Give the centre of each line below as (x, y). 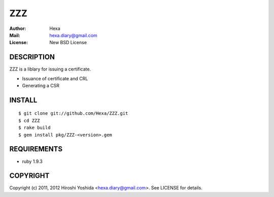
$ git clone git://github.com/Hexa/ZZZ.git (73, 113)
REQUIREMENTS (36, 149)
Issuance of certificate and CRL (55, 78)
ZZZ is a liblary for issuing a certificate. (50, 69)
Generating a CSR (41, 86)
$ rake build (35, 128)
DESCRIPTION (32, 57)
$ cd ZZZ (29, 120)
